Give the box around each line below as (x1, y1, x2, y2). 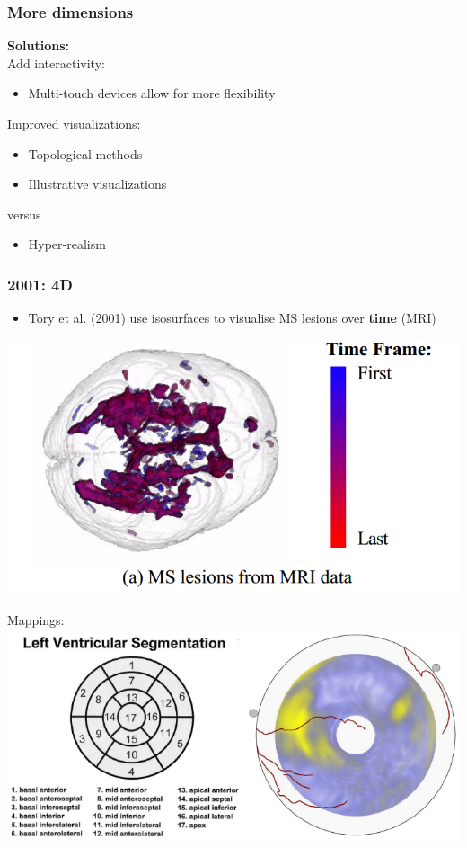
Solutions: (7, 36, 69, 55)
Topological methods (28, 144, 143, 163)
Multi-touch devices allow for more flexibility (28, 84, 276, 103)
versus (7, 204, 41, 223)
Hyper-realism (28, 235, 106, 254)
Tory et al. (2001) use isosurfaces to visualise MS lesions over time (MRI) (28, 308, 436, 327)
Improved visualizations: (7, 114, 141, 132)
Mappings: (7, 611, 65, 629)
